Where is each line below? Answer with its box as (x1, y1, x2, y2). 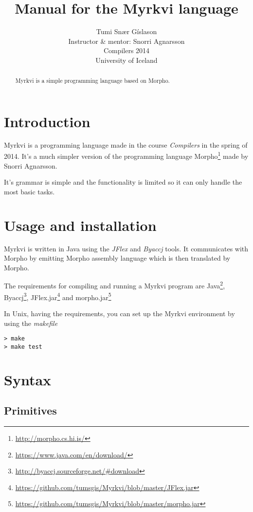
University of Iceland (95, 55, 158, 65)
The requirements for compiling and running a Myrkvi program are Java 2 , (4, 279, 225, 291)
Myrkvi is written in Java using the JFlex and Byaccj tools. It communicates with (4, 243, 249, 253)
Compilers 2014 (103, 45, 150, 56)
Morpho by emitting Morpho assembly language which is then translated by (4, 253, 231, 263)
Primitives (4, 403, 57, 418)
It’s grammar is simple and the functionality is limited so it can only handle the (4, 177, 242, 187)
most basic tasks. (4, 186, 55, 196)
